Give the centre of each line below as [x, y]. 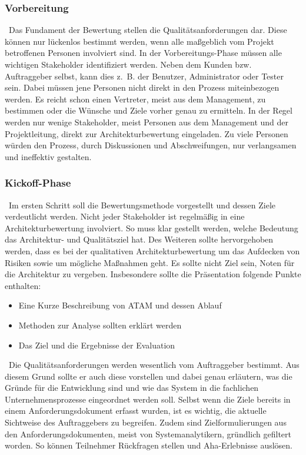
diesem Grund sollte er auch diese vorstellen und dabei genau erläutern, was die [149, 376]
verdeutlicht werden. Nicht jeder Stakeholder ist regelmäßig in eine [125, 216]
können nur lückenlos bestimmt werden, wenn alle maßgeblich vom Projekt [139, 41]
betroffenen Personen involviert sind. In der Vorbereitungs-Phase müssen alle [143, 53]
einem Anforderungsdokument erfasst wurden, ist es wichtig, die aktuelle [136, 411]
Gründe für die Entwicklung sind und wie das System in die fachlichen [132, 388]
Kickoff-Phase [38, 183]
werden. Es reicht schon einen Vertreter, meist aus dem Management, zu [135, 99]
